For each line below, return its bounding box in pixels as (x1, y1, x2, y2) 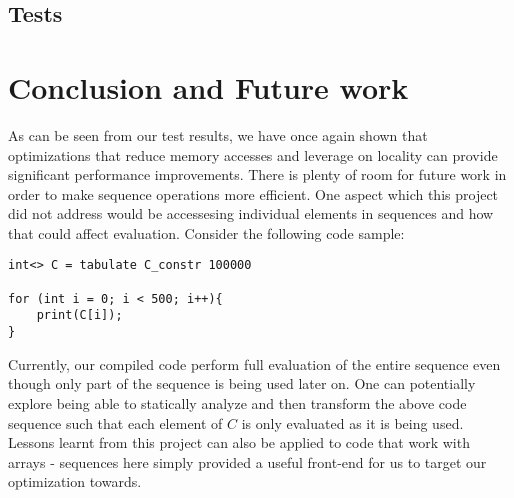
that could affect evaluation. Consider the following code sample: (8, 222, 405, 243)
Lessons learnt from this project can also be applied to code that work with (8, 432, 470, 453)
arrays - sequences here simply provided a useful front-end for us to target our (8, 451, 487, 472)
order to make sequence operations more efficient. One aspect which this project (8, 183, 499, 204)
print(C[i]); (36, 308, 123, 323)
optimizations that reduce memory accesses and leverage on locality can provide (8, 144, 498, 165)
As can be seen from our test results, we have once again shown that (8, 124, 428, 145)
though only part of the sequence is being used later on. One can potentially (8, 373, 476, 394)
